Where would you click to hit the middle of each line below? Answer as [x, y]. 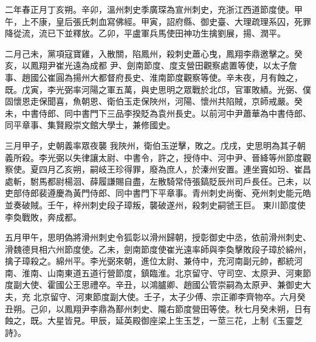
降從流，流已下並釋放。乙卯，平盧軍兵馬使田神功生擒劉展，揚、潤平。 [145, 33]
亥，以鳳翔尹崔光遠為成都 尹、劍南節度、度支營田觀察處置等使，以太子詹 [151, 65]
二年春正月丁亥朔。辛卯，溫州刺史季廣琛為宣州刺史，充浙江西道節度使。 [149, 9]
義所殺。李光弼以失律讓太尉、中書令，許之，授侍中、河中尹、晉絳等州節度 [154, 157]
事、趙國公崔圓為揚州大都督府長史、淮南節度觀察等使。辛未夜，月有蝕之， [154, 77]
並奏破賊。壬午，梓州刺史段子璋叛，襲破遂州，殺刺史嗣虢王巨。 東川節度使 [155, 204]
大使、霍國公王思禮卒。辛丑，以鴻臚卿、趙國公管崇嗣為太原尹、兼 [153, 285]
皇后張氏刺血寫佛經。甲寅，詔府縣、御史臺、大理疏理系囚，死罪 [183, 21]
